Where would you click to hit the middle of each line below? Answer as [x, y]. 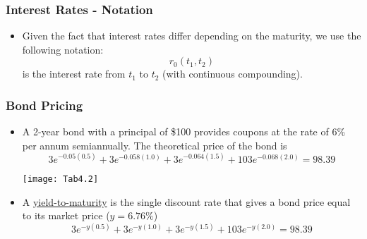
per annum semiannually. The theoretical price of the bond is [155, 145]
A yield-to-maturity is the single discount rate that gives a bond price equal [186, 201]
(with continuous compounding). [233, 74]
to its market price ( [66, 215]
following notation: [63, 49]
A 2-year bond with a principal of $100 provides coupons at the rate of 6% [184, 131]
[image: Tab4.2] [60, 179]
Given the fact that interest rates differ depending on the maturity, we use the [192, 36]
